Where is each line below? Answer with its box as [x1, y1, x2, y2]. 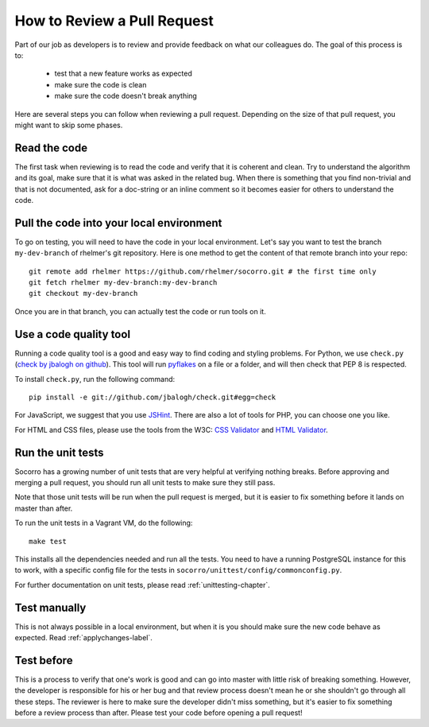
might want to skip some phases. [14, 120, 123, 130]
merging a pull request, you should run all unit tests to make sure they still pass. [14, 477, 276, 487]
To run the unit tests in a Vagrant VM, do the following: [14, 518, 193, 528]
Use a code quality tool [14, 327, 131, 341]
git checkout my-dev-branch [29, 289, 138, 298]
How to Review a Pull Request [14, 12, 214, 29]
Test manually [14, 601, 87, 614]
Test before [14, 653, 73, 667]
